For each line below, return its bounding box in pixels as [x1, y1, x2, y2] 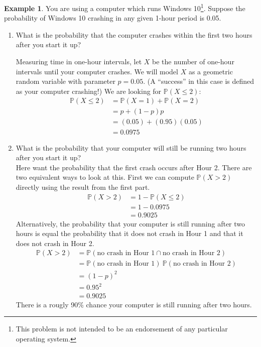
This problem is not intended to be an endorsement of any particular [16, 323, 228, 334]
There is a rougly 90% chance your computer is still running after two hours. [16, 299, 252, 309]
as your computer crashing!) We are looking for [16, 85, 162, 96]
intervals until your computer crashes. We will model [16, 66, 178, 76]
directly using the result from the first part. [16, 181, 150, 192]
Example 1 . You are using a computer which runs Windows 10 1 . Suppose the [4, 2, 245, 13]
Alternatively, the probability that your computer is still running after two [16, 218, 245, 228]
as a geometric [188, 66, 233, 76]
